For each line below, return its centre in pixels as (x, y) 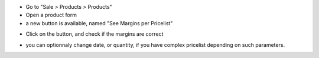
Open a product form (51, 15)
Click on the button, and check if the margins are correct (95, 34)
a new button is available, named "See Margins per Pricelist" (99, 23)
